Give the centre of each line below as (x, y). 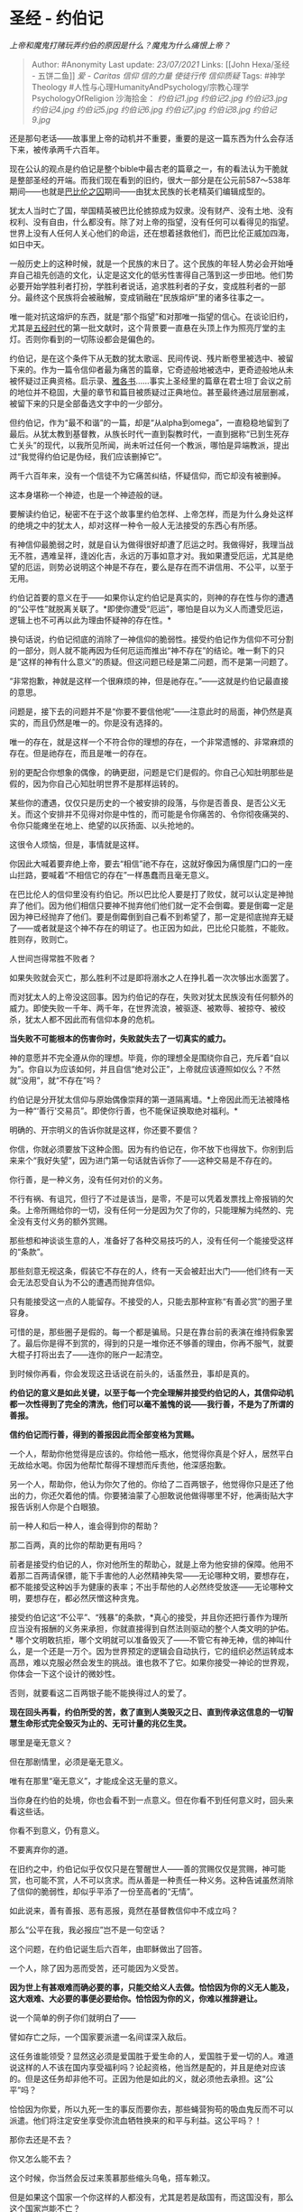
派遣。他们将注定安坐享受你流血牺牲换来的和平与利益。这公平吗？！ (136, 2120)
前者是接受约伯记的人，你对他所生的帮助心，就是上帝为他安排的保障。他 (143, 1564)
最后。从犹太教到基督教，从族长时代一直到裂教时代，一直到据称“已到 (138, 433)
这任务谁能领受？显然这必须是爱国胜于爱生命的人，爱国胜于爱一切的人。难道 (151, 2056)
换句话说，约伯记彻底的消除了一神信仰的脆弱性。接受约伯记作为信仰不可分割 (151, 639)
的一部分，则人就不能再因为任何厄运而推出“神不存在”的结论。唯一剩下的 (143, 650)
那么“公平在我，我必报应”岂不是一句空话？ (88, 1930)
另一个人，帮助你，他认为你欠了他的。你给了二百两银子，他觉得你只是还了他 (151, 1484)
